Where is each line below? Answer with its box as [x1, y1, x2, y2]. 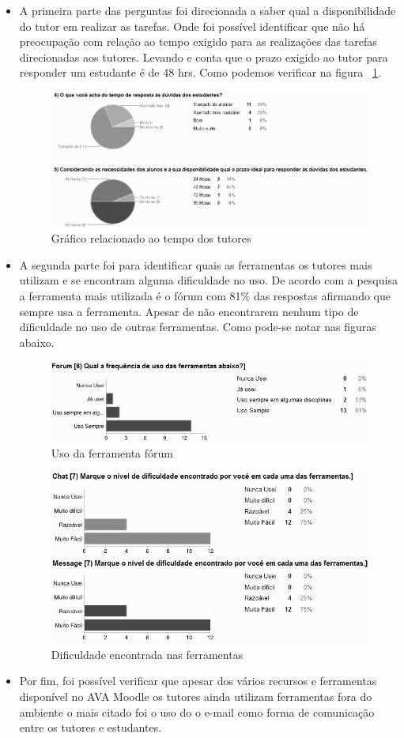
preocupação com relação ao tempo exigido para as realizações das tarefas [19, 33, 377, 50]
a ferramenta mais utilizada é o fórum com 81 [19, 287, 241, 303]
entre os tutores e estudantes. [19, 719, 162, 736]
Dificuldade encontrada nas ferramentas [51, 646, 244, 662]
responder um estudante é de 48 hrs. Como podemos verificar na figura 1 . [19, 64, 381, 81]
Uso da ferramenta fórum [51, 445, 173, 461]
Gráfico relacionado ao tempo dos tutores [51, 230, 251, 247]
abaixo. [19, 333, 55, 350]
